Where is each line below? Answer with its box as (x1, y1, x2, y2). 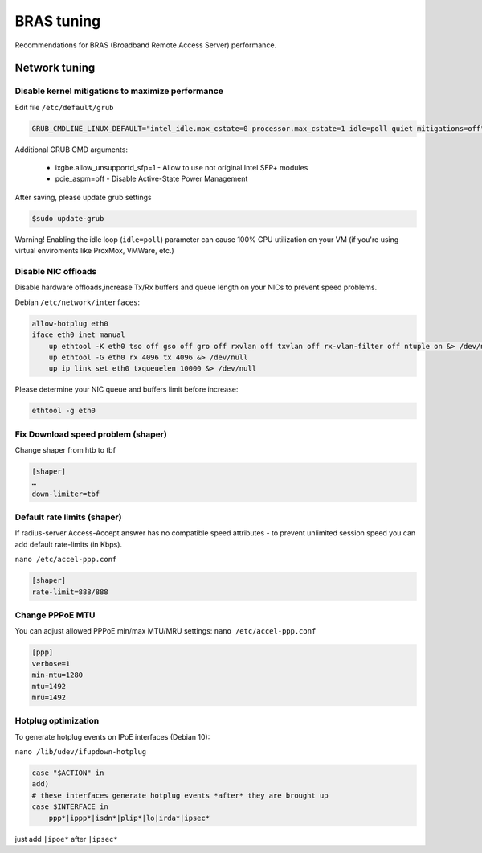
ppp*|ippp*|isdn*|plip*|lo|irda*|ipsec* (48, 813, 210, 822)
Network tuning (14, 61, 96, 75)
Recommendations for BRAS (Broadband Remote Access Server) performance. (14, 40, 277, 50)
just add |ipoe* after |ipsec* (14, 834, 118, 843)
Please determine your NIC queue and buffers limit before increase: (14, 384, 239, 394)
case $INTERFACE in (31, 802, 108, 811)
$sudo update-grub (31, 214, 104, 223)
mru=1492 (31, 692, 67, 702)
